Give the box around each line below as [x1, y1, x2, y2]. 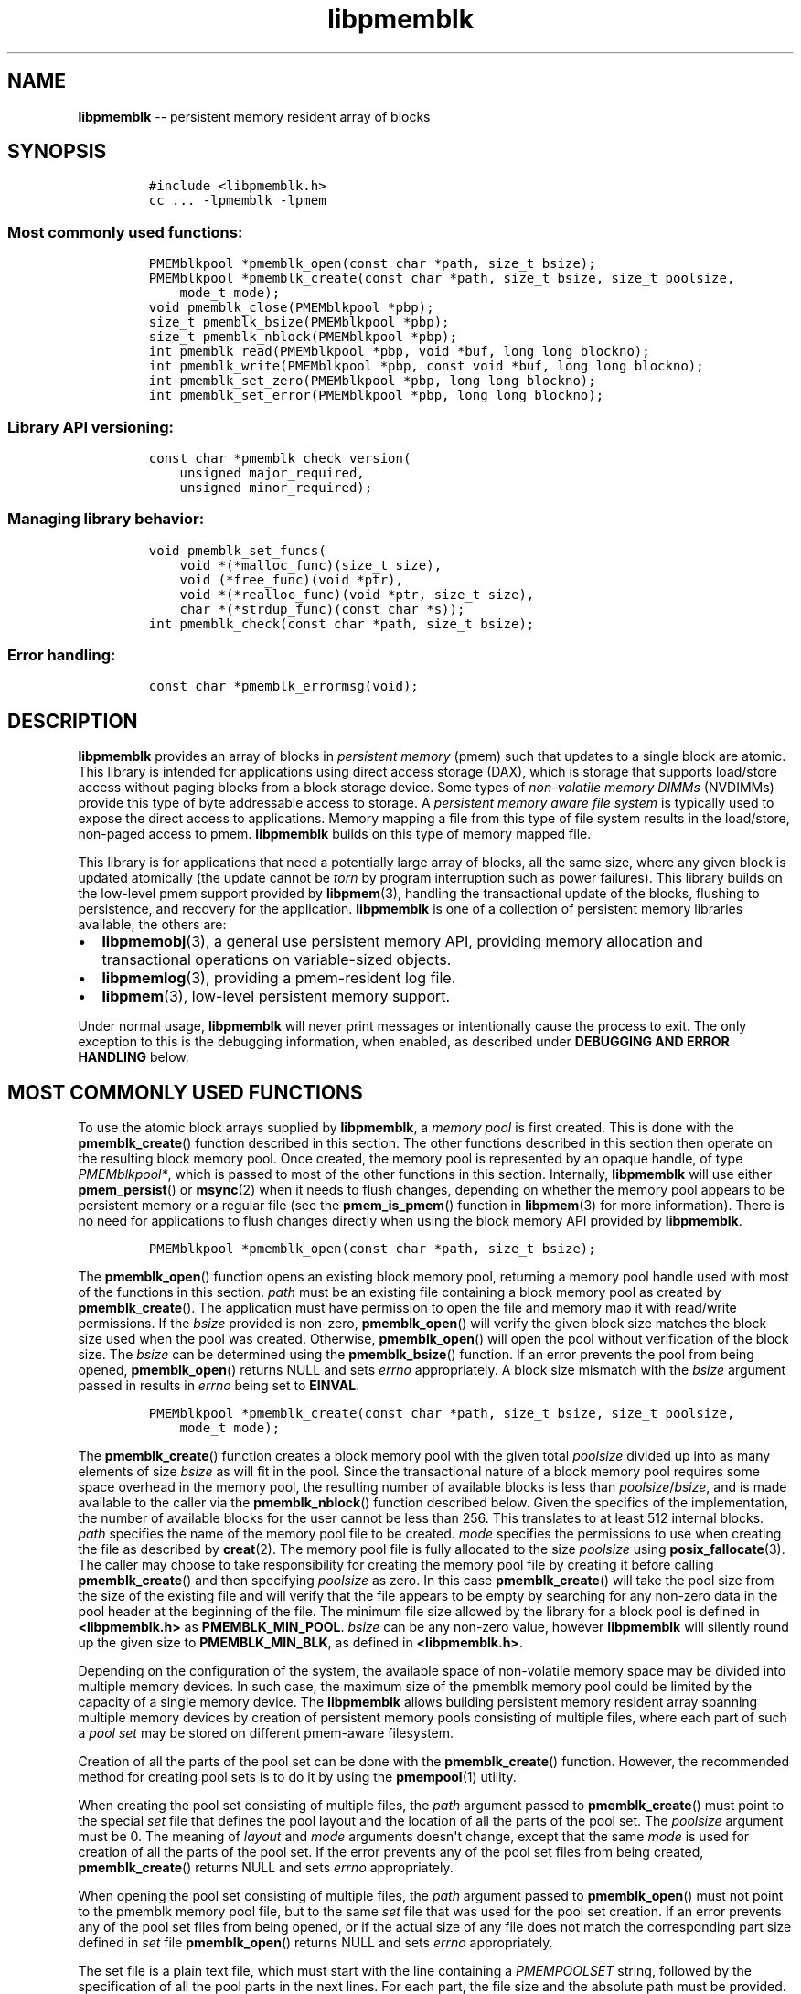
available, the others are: [78, 917, 227, 933]
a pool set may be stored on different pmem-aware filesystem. [78, 1725, 454, 1742]
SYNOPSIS [7, 140, 107, 164]
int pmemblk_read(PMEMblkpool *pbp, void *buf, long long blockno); [148, 344, 650, 359]
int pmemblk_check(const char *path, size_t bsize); [148, 616, 535, 631]
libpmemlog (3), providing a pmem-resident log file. [101, 969, 456, 988]
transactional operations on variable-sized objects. [101, 950, 452, 970]
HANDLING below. [78, 1049, 189, 1066]
